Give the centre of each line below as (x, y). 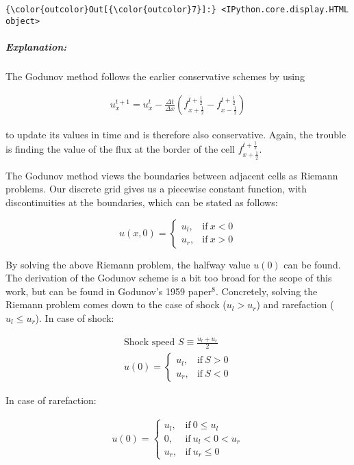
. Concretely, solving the (267, 291)
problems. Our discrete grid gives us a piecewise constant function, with (156, 189)
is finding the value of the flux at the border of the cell (121, 149)
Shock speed (149, 343)
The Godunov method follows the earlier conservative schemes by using (155, 76)
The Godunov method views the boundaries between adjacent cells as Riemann (172, 175)
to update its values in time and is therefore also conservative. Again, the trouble (176, 134)
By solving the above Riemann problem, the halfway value (128, 264)
